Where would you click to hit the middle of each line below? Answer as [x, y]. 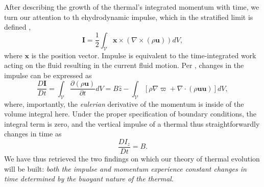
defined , [18, 27]
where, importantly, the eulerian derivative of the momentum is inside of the [124, 103]
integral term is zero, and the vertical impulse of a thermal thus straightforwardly [132, 123]
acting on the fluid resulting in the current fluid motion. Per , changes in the [124, 65]
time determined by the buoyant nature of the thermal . [89, 179]
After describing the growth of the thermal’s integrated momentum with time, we [132, 7]
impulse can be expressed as [48, 75]
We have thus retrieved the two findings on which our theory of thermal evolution [132, 159]
